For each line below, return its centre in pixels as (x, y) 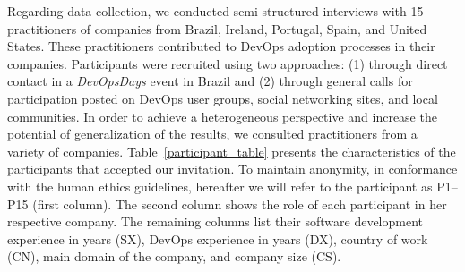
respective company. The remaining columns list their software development (215, 221)
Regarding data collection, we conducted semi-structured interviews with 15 (215, 11)
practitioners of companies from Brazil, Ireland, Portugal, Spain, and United (217, 28)
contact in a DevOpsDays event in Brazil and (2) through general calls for (210, 81)
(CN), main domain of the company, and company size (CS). (174, 256)
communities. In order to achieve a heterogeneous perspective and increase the (222, 116)
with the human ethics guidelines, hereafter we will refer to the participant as (220, 186)
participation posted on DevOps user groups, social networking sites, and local (223, 98)
